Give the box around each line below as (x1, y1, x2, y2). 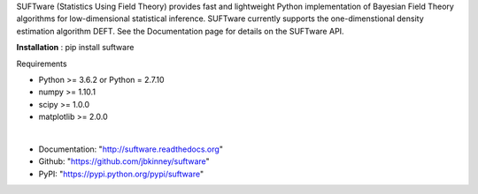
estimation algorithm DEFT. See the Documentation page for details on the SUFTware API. (16, 26, 344, 36)
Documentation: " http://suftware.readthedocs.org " (38, 144, 223, 154)
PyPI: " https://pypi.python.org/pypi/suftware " (38, 168, 204, 179)
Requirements (16, 58, 67, 69)
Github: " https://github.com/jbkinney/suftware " (38, 156, 210, 167)
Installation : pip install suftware (16, 42, 135, 53)
